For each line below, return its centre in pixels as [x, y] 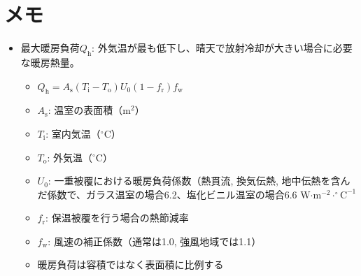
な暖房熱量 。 [50, 62]
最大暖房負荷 [50, 48]
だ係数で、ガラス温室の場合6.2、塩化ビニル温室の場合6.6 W [174, 194]
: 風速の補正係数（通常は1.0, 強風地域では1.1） [155, 241]
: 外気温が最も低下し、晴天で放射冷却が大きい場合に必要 [222, 48]
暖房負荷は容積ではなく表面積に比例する [130, 264]
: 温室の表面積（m [89, 110]
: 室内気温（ [73, 133]
